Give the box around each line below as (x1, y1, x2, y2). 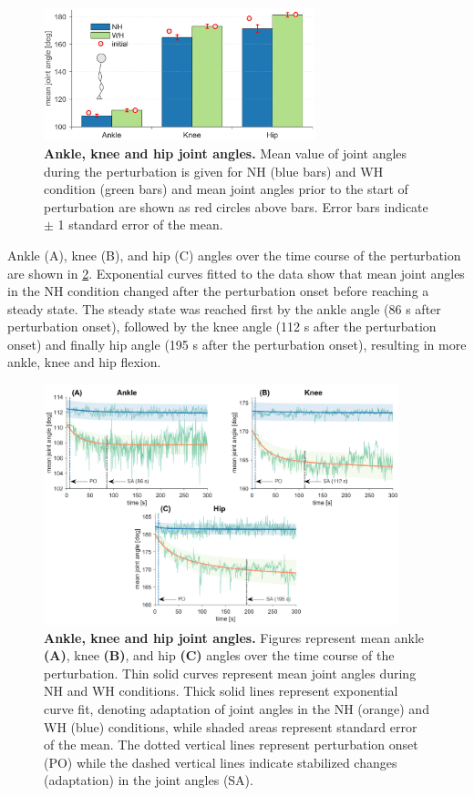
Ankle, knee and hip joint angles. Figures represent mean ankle (44, 628, 425, 647)
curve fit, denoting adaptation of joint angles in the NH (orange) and (44, 699, 429, 719)
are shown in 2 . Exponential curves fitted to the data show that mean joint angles (7, 263, 465, 282)
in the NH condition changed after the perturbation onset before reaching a (7, 281, 429, 301)
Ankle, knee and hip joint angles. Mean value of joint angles (44, 143, 407, 162)
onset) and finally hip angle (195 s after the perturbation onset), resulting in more (7, 334, 467, 353)
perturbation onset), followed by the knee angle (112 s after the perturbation (7, 317, 437, 336)
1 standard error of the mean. (57, 215, 223, 234)
